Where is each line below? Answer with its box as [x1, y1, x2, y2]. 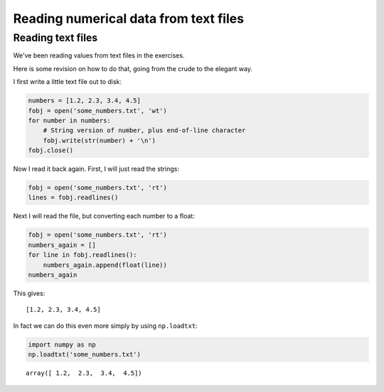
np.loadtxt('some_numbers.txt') [28, 351, 142, 359]
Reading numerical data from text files [13, 11, 245, 26]
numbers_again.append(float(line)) [43, 260, 167, 269]
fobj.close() [28, 147, 74, 154]
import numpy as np [28, 340, 96, 349]
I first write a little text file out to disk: [13, 78, 122, 86]
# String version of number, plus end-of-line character [43, 127, 246, 134]
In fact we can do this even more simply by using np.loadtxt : [13, 321, 198, 330]
